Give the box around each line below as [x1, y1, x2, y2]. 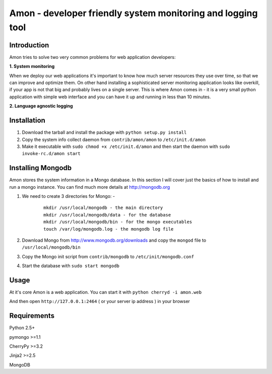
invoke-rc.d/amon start [22, 151, 81, 157]
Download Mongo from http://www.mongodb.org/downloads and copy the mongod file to [22, 237, 207, 243]
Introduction [9, 41, 49, 49]
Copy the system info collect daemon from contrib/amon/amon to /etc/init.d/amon [22, 136, 206, 142]
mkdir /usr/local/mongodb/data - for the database [43, 212, 171, 217]
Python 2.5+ [9, 325, 35, 331]
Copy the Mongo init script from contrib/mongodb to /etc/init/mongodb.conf [22, 253, 194, 259]
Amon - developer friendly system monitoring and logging [9, 8, 258, 19]
